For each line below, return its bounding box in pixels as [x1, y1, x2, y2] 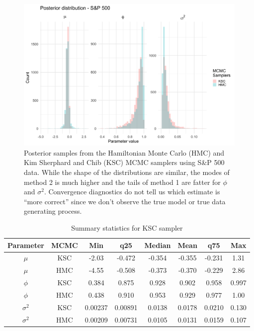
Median [144, 240, 171, 250]
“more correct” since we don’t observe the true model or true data [24, 196, 226, 206]
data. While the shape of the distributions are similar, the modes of [24, 167, 230, 177]
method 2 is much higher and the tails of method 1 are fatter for [24, 176, 221, 187]
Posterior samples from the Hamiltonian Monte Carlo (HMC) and [24, 147, 225, 158]
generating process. [24, 206, 82, 216]
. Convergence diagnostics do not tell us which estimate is [44, 186, 220, 197]
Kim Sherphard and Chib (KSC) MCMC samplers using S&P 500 [24, 157, 225, 167]
